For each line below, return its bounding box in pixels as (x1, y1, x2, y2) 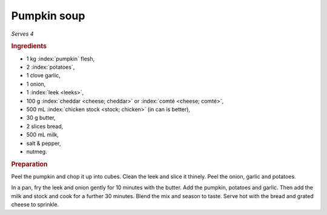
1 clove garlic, (26, 72, 61, 79)
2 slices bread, (26, 123, 64, 130)
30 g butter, (26, 114, 56, 121)
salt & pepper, (26, 140, 61, 147)
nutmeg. (26, 148, 48, 155)
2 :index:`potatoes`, (26, 63, 75, 71)
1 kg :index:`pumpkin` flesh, (26, 55, 95, 62)
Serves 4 (11, 30, 34, 37)
